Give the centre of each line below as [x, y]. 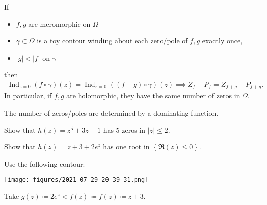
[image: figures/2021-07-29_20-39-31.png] [76, 180]
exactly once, [222, 41]
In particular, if [28, 96]
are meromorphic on [60, 23]
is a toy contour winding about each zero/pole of [112, 41]
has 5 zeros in [124, 130]
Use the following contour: [45, 163]
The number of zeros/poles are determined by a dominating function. [111, 113]
